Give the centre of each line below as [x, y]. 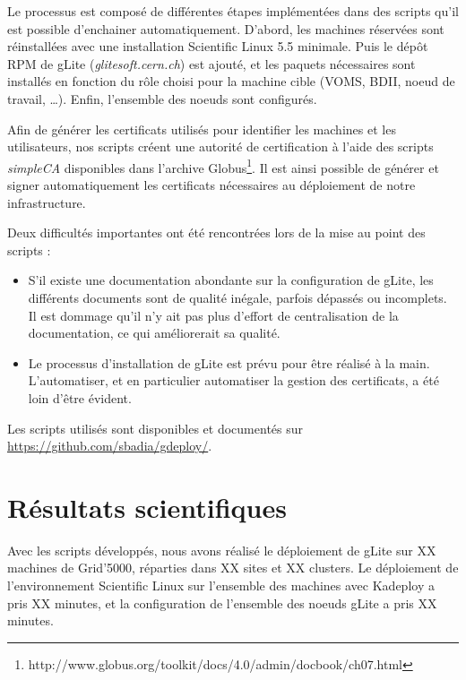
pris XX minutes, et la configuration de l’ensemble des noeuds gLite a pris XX [222, 603]
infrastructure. [47, 202]
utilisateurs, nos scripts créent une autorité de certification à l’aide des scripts [220, 146]
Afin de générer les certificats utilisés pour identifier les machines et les [202, 129]
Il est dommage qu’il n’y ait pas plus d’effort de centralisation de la [213, 315]
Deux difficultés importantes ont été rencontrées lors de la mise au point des [216, 232]
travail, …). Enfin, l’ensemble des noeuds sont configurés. [162, 98]
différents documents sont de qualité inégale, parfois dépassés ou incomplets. [237, 297]
